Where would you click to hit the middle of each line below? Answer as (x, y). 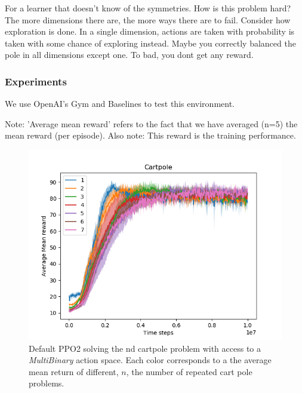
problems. (47, 383)
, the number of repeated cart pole (189, 371)
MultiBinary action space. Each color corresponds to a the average (150, 360)
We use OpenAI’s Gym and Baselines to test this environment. (120, 104)
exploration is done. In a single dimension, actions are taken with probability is (150, 31)
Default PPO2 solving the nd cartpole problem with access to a (145, 348)
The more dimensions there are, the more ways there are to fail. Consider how (148, 19)
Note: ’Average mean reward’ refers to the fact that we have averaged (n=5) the (151, 123)
